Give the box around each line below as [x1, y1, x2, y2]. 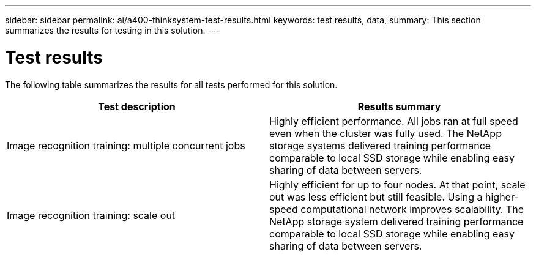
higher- [485, 190, 519, 203]
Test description [98, 100, 176, 113]
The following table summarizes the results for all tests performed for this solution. [5, 79, 338, 90]
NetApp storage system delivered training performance [269, 215, 524, 228]
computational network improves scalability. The [300, 203, 524, 215]
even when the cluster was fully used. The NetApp [269, 127, 502, 140]
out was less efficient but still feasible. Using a [269, 190, 483, 203]
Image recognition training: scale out [7, 209, 176, 222]
